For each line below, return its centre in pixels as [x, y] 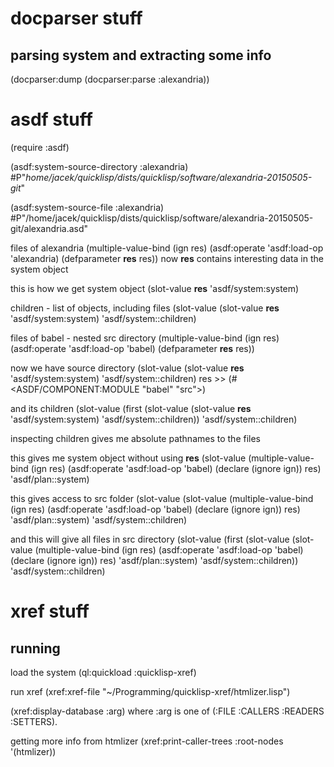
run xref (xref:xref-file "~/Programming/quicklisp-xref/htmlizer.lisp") [150, 691]
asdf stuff [51, 119]
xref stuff [50, 611]
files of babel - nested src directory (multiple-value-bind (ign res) [145, 338]
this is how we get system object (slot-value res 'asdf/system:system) [155, 288]
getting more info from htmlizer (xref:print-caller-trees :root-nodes [147, 741]
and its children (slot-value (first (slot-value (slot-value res [131, 408]
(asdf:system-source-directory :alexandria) [99, 166]
